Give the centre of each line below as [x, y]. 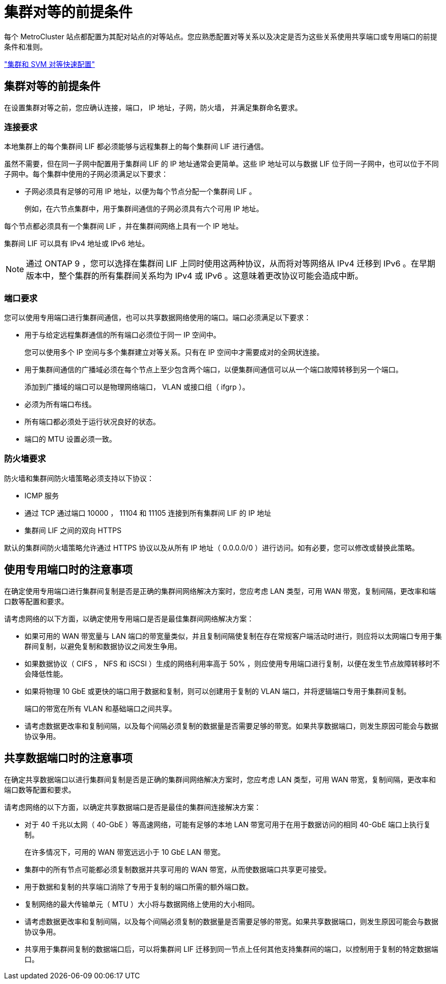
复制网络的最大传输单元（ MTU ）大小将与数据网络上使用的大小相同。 [142, 904]
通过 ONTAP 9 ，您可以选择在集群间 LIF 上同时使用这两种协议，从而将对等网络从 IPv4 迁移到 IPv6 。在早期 [231, 264]
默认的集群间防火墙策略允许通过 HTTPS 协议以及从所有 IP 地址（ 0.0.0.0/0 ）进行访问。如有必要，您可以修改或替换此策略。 [212, 547]
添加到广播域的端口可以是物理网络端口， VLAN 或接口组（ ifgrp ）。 [137, 387]
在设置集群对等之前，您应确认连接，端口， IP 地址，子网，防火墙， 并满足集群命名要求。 [153, 107]
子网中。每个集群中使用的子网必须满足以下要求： [86, 174]
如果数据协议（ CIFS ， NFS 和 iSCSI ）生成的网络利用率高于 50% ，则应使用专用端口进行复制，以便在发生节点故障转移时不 [232, 663]
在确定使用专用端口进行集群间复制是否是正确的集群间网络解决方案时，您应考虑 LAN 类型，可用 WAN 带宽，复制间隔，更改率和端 [220, 591]
